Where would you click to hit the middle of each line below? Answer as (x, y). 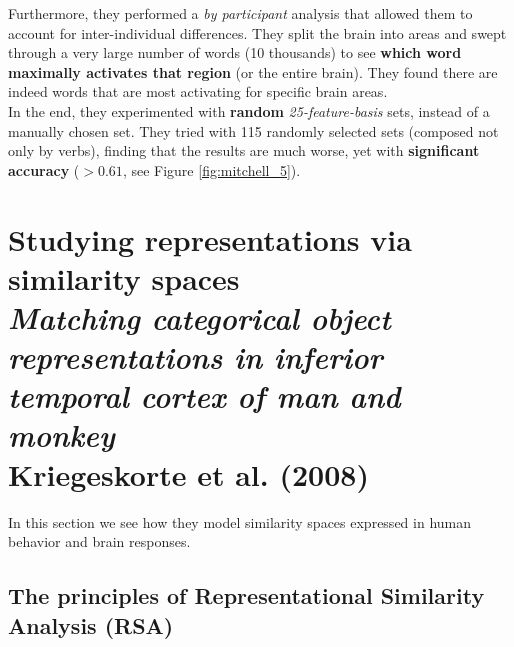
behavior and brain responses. (99, 541)
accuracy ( (44, 169)
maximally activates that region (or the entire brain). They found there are (253, 71)
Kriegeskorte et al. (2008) (188, 473)
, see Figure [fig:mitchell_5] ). (211, 169)
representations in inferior (195, 357)
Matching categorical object (199, 317)
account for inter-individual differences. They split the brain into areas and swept (257, 32)
